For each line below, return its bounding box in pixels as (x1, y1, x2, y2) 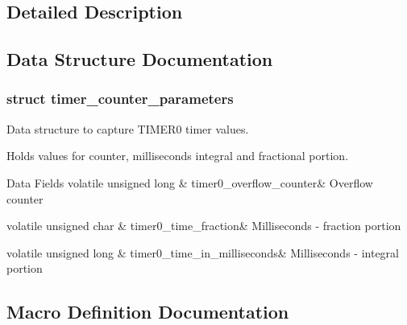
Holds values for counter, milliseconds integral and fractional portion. (6, 147, 349, 164)
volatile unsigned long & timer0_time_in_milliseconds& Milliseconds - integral (6, 244, 399, 261)
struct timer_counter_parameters (6, 88, 234, 109)
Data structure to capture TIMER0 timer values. (6, 120, 249, 137)
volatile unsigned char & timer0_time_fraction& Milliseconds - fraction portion (6, 217, 401, 234)
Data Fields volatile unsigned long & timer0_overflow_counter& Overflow (6, 174, 373, 191)
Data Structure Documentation (6, 47, 273, 72)
